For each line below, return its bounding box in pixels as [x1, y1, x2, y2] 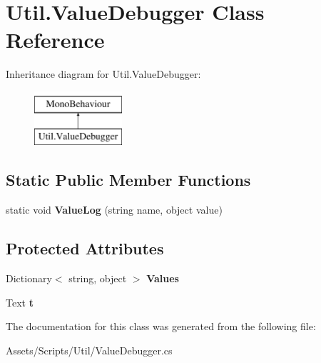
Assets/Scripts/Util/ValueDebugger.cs [6, 342, 173, 357]
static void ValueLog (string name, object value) [6, 202, 223, 217]
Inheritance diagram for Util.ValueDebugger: [6, 66, 201, 81]
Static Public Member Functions [6, 169, 251, 191]
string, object [68, 271, 127, 286]
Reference [6, 25, 105, 54]
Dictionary [6, 271, 52, 286]
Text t [6, 294, 34, 309]
